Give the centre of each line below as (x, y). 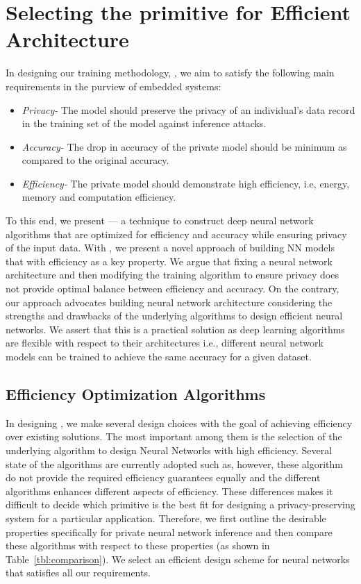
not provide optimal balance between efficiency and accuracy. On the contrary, (173, 289)
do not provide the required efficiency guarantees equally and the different (163, 477)
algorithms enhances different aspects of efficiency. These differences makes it (169, 491)
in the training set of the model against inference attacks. (144, 123)
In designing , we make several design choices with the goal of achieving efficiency (179, 423)
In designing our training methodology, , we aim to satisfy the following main (170, 73)
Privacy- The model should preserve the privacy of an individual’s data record (188, 109)
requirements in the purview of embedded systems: (114, 86)
